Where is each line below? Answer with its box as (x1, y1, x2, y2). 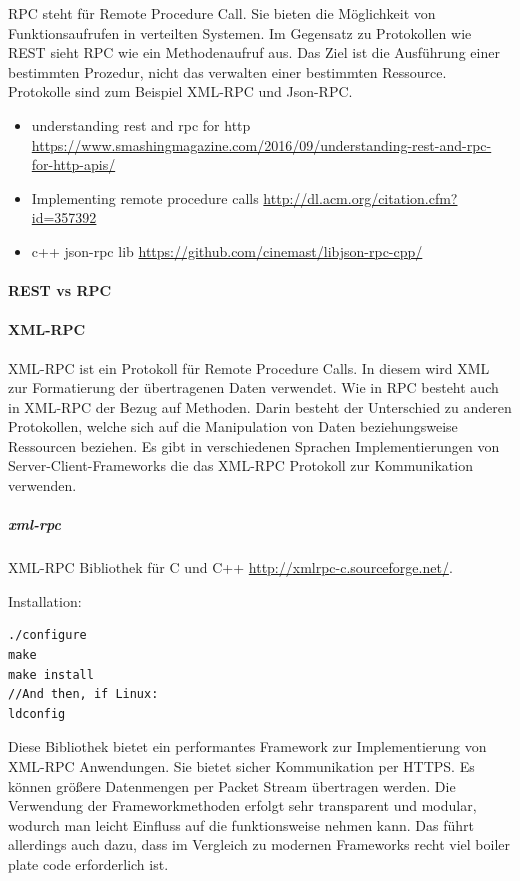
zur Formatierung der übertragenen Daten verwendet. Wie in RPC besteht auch (8, 377, 499, 398)
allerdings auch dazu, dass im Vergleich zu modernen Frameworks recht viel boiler (8, 834, 511, 855)
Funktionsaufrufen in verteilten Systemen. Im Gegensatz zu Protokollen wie (8, 22, 472, 43)
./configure (8, 628, 87, 643)
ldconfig (8, 706, 66, 721)
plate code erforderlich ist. (8, 853, 169, 874)
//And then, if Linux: (8, 687, 159, 702)
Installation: (8, 590, 82, 611)
